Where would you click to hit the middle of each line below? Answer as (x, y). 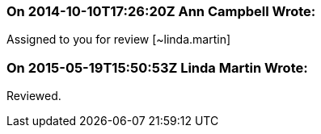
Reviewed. (34, 96)
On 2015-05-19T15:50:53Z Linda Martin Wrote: (157, 67)
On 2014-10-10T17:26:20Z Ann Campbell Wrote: (161, 11)
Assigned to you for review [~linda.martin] (119, 40)
